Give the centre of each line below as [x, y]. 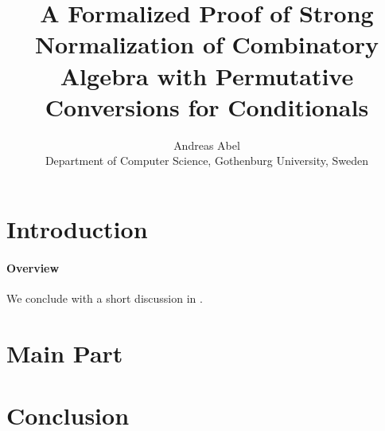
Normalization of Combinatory [207, 44]
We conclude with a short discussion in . [105, 298]
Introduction [77, 228]
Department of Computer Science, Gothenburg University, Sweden [207, 161]
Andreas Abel [207, 145]
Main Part [65, 353]
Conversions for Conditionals [207, 106]
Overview [33, 267]
